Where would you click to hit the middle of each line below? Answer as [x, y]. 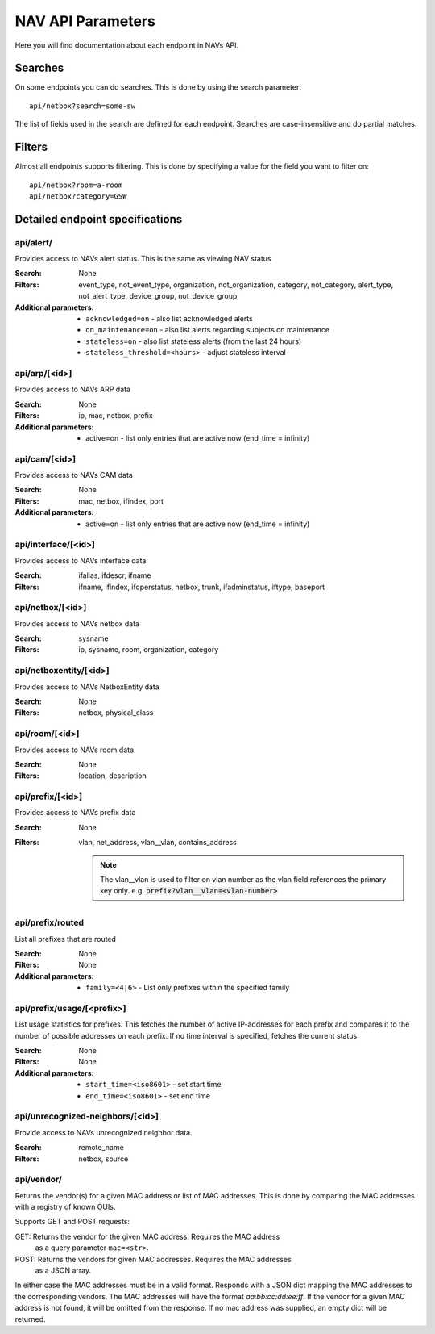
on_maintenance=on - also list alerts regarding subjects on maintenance [208, 330]
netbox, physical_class [116, 713]
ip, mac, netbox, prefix [116, 416]
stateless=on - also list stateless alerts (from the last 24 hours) [194, 341]
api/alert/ [33, 242]
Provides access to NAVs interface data [81, 560]
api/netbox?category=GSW [78, 196]
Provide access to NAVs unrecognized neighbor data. [104, 1132]
